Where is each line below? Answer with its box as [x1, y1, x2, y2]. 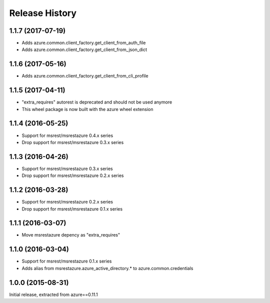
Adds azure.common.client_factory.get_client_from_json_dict [21, 46, 147, 52]
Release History [9, 7, 77, 18]
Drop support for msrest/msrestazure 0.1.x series [21, 205, 122, 212]
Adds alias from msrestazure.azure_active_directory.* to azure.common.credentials [21, 265, 193, 271]
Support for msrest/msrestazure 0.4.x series [21, 132, 113, 138]
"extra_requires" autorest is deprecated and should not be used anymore [21, 99, 172, 105]
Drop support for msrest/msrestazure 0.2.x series [21, 172, 124, 178]
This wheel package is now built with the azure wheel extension [21, 106, 153, 112]
